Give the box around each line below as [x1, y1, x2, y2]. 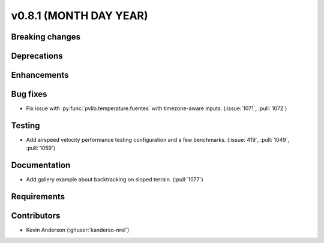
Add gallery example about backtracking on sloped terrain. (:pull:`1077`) [26, 176, 203, 183]
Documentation [11, 160, 71, 171]
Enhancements [11, 70, 69, 80]
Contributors [11, 211, 61, 221]
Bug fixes [11, 89, 47, 99]
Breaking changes [11, 32, 81, 42]
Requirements [11, 192, 65, 202]
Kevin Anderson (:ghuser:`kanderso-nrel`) [26, 226, 130, 233]
